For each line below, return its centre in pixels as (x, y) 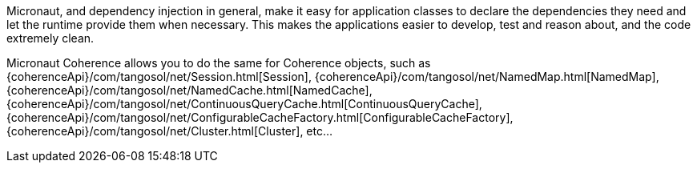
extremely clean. (50, 38)
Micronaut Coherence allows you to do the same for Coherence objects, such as (219, 63)
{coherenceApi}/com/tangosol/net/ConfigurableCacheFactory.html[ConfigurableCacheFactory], (260, 117)
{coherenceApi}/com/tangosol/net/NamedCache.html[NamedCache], (189, 90)
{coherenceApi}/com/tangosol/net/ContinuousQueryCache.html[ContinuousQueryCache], (244, 104)
